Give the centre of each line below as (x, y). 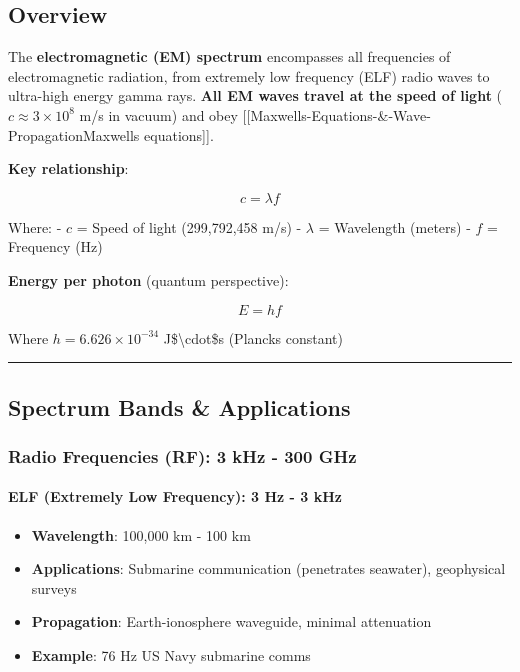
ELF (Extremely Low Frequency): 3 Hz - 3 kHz (175, 496)
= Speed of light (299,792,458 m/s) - (189, 226)
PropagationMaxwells (74, 134)
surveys (54, 587)
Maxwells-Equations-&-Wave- (340, 114)
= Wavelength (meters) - (394, 226)
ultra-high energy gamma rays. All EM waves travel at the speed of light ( (255, 95)
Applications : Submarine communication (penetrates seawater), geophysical (268, 568)
